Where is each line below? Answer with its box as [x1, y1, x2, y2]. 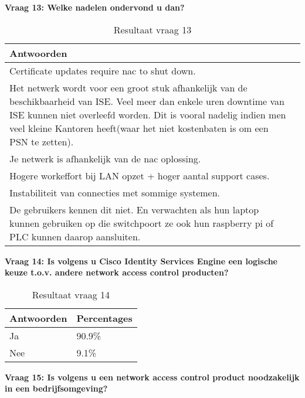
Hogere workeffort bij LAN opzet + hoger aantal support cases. [9, 168, 270, 182]
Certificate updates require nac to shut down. [9, 63, 196, 77]
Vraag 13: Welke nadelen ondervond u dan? [5, 1, 185, 13]
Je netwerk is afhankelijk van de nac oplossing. [9, 151, 201, 165]
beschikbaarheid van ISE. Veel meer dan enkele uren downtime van [9, 94, 284, 108]
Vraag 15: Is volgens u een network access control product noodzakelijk [5, 370, 300, 383]
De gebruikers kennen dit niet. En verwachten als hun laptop [9, 202, 259, 216]
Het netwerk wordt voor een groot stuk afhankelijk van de [9, 80, 248, 94]
